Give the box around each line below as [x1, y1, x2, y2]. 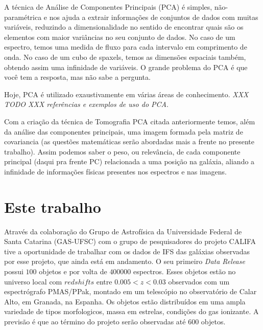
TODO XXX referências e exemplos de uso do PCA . [4, 99, 169, 109]
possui [4, 266, 23, 276]
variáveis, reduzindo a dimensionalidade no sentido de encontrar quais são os [4, 21, 244, 32]
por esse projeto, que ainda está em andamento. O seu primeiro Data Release [4, 256, 245, 267]
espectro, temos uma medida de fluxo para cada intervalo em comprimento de [4, 41, 247, 52]
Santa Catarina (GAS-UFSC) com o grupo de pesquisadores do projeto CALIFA [4, 236, 256, 247]
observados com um [168, 276, 230, 287]
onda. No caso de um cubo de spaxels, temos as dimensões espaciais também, [4, 51, 246, 62]
